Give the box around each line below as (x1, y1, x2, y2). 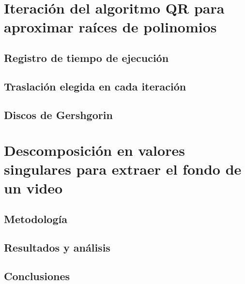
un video (4, 178, 63, 198)
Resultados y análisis (4, 239, 110, 254)
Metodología (4, 211, 67, 226)
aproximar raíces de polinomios (4, 17, 217, 37)
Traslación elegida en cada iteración (4, 78, 186, 93)
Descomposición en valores (4, 140, 185, 160)
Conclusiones (4, 268, 70, 283)
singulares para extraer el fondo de (4, 159, 242, 179)
